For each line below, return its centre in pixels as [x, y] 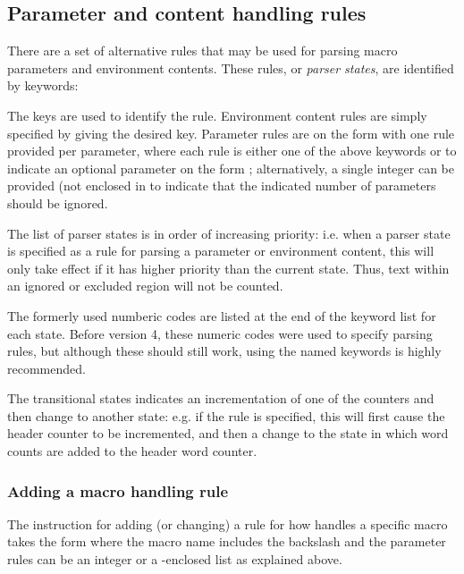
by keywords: [43, 85]
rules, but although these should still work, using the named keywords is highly [224, 351]
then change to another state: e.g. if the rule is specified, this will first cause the [226, 415]
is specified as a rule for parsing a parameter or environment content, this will [221, 251]
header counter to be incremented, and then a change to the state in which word [228, 433]
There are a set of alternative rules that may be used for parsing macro [202, 51]
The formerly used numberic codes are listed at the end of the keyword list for [222, 315]
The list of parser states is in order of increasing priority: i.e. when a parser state [229, 233]
